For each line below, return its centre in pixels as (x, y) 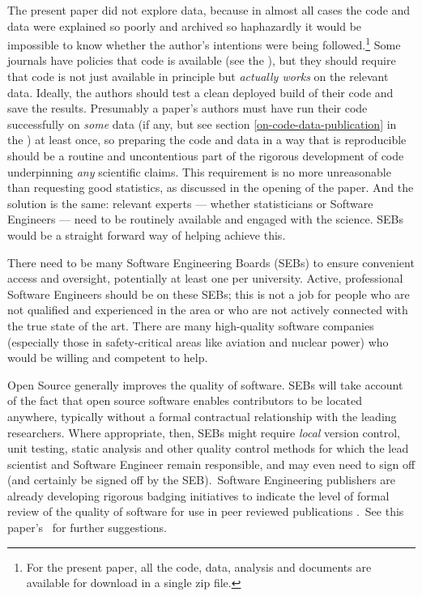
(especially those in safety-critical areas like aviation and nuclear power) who (198, 341)
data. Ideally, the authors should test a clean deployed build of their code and (200, 92)
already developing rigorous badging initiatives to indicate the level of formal (198, 495)
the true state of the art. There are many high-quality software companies (191, 325)
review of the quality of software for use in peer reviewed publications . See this (206, 511)
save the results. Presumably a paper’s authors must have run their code (188, 108)
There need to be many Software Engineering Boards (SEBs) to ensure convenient (211, 262)
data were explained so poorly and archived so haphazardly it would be (185, 26)
